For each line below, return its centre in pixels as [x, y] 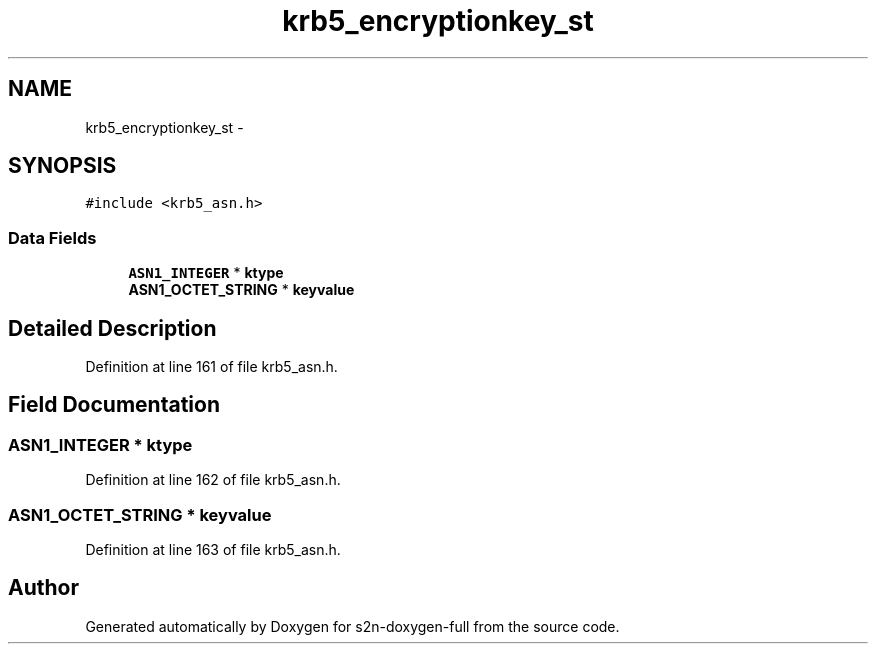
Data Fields [52, 237]
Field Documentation [114, 405]
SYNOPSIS [62, 166]
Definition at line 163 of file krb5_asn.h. [213, 549]
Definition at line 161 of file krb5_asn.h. [211, 367]
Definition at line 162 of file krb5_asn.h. [213, 480]
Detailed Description [112, 328]
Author [43, 588]
